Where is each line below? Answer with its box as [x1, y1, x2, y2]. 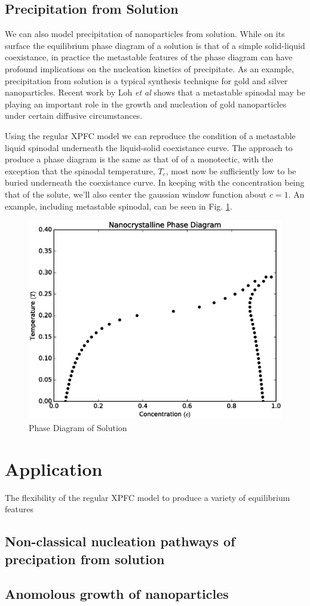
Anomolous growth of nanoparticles [5, 585, 229, 603]
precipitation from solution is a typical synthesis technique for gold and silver [5, 74, 288, 87]
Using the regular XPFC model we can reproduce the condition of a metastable [5, 129, 296, 141]
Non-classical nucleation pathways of [5, 532, 235, 550]
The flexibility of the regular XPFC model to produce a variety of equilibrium [5, 491, 290, 503]
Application [5, 456, 103, 481]
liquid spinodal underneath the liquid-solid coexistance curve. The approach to [5, 141, 293, 153]
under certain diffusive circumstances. [5, 109, 143, 122]
